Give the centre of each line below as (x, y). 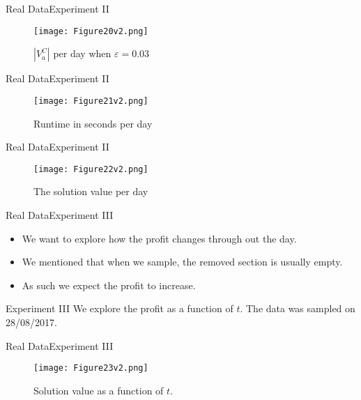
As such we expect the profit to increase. (109, 285)
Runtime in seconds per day (93, 123)
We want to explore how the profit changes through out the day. (159, 238)
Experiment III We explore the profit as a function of (120, 308)
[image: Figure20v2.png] (91, 31)
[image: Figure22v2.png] (91, 169)
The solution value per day (91, 191)
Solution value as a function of (99, 390)
